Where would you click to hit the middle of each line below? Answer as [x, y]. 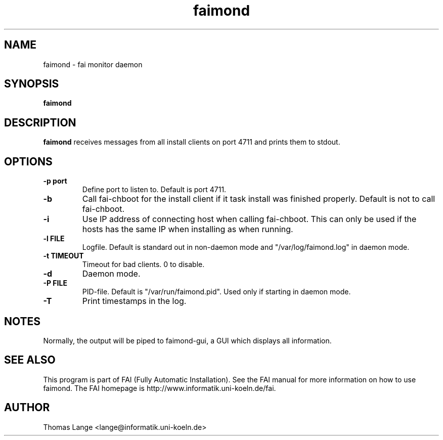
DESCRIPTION [40, 122]
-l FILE [54, 239]
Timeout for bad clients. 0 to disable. [143, 265]
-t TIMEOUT [63, 256]
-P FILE [55, 283]
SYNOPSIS [32, 84]
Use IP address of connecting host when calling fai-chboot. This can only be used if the [249, 219]
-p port [55, 181]
